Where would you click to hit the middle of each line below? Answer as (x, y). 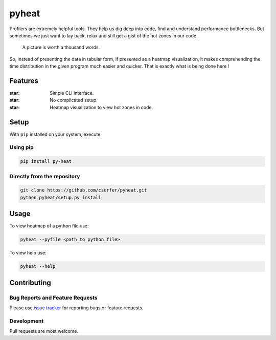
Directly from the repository (45, 176)
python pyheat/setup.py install (61, 197)
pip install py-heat (46, 162)
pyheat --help (38, 267)
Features (24, 81)
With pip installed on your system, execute (55, 134)
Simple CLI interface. (72, 93)
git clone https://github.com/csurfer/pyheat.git (84, 190)
